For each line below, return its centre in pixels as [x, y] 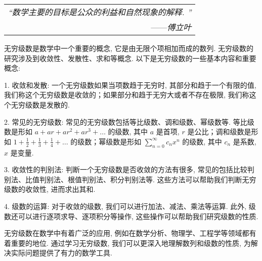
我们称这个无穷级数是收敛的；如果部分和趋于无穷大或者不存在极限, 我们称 [127, 95]
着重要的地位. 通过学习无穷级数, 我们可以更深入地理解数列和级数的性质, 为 [127, 243]
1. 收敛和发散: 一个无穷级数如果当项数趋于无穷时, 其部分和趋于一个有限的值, [130, 85]
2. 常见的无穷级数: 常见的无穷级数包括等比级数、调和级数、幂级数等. [117, 121]
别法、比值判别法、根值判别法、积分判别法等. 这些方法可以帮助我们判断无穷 [130, 179]
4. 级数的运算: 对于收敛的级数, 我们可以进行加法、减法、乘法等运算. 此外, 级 [130, 206]
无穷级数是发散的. [40, 104]
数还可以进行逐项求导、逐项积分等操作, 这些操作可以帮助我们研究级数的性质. [131, 216]
